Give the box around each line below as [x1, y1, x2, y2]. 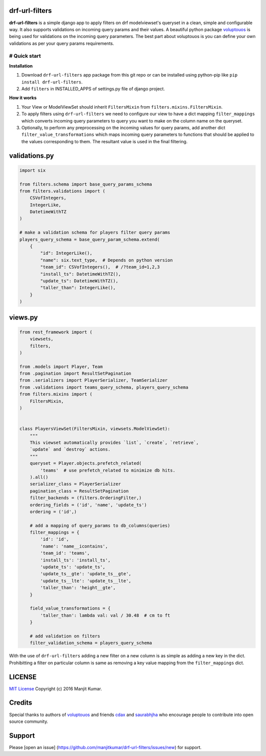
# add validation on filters [30, 633, 100, 639]
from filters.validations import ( [19, 188, 105, 194]
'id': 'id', [40, 536, 69, 542]
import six [19, 167, 46, 173]
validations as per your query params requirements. [9, 40, 114, 46]
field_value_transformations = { [30, 605, 111, 611]
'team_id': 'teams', [40, 551, 90, 556]
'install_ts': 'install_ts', [40, 557, 111, 563]
